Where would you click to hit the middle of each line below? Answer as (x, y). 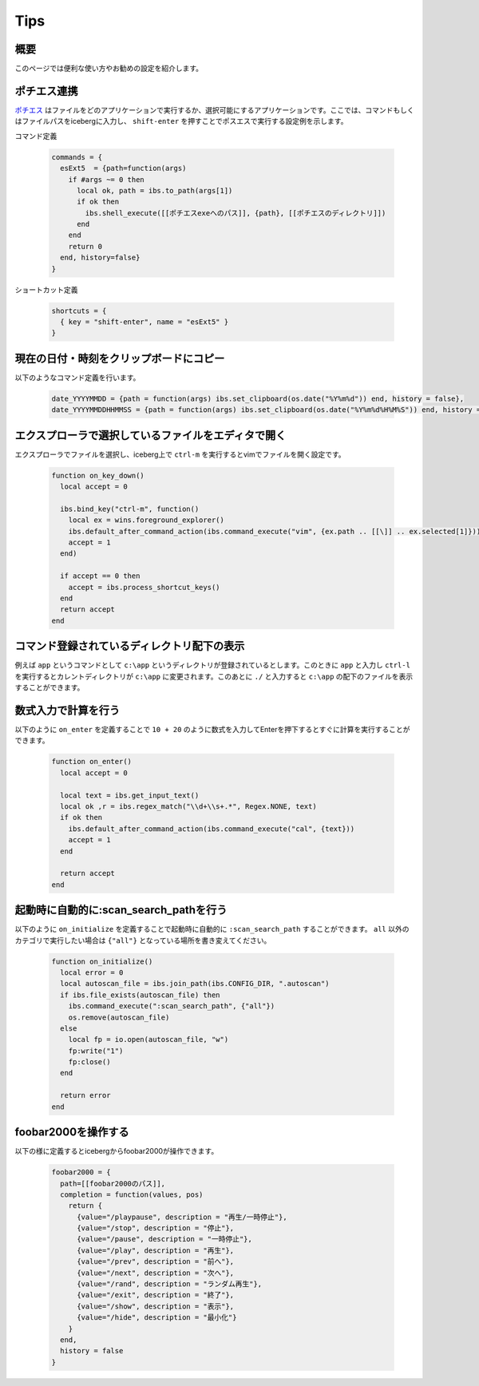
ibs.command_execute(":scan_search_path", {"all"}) (172, 1006)
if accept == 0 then (100, 576)
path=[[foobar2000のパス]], (113, 1183)
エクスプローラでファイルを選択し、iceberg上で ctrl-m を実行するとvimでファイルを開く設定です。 (180, 454)
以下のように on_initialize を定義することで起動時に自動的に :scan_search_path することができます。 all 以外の (212, 929)
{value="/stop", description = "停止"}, (156, 1228)
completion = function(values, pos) (132, 1194)
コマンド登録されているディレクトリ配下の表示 (130, 646)
